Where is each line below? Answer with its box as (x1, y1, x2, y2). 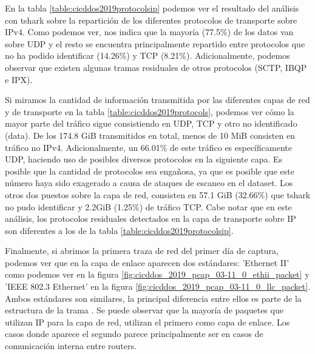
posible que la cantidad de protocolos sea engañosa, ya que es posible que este (5, 164, 294, 177)
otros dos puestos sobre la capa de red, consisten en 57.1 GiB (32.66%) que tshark (5, 188, 311, 201)
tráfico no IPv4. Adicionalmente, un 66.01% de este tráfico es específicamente (5, 141, 292, 153)
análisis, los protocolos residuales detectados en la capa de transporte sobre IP (5, 212, 296, 225)
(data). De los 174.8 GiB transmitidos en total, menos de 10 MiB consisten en (5, 129, 295, 141)
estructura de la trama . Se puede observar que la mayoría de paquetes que (5, 304, 283, 316)
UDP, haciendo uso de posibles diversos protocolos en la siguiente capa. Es (5, 153, 283, 165)
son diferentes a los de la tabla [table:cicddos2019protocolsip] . (5, 224, 234, 236)
